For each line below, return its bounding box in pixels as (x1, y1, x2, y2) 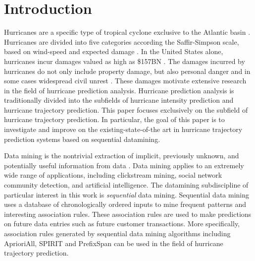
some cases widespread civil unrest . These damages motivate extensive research (4, 75, 247, 86)
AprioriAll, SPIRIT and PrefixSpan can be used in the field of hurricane (4, 238, 223, 248)
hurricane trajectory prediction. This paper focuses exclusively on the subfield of (4, 104, 248, 115)
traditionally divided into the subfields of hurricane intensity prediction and (4, 95, 234, 105)
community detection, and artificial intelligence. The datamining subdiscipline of (4, 180, 249, 190)
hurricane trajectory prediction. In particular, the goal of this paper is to (4, 114, 225, 125)
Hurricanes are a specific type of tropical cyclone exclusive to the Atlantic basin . (4, 27, 251, 37)
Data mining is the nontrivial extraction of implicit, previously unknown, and (4, 150, 239, 161)
